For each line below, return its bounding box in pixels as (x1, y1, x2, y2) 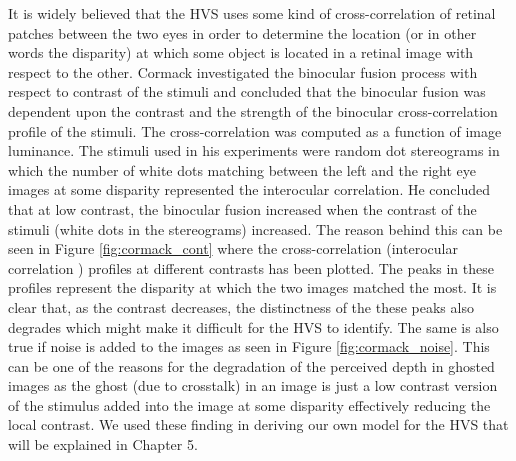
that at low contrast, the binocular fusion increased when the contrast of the (8, 198, 477, 219)
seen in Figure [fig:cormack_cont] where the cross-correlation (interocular (8, 238, 458, 259)
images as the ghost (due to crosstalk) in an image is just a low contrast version (8, 375, 498, 396)
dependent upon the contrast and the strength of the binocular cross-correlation (8, 100, 498, 121)
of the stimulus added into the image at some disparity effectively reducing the (8, 394, 491, 415)
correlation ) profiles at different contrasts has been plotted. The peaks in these (8, 257, 494, 278)
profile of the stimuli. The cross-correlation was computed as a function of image (8, 120, 502, 141)
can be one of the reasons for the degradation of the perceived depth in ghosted (8, 355, 495, 376)
